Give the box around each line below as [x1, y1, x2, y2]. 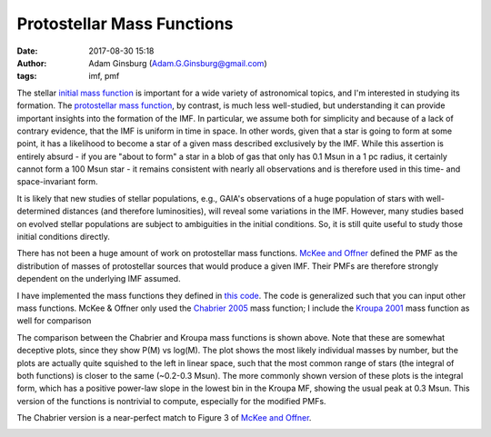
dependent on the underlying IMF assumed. [16, 273, 181, 284]
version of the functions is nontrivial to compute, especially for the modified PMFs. [16, 395, 326, 406]
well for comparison [16, 315, 92, 326]
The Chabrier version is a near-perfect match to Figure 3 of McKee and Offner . [16, 412, 312, 423]
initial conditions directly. [16, 232, 111, 243]
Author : [16, 57, 47, 68]
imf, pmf [88, 71, 120, 82]
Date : [16, 45, 38, 56]
